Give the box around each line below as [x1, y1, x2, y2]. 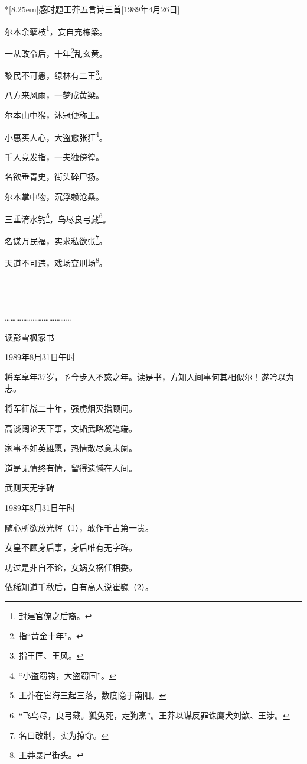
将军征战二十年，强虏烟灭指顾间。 [5, 402, 137, 415]
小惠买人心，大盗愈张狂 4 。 [5, 129, 107, 143]
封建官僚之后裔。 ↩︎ [18, 610, 92, 621]
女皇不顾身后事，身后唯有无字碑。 [5, 541, 137, 553]
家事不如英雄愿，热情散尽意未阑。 [5, 442, 137, 454]
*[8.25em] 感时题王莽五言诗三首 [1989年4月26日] [5, 3, 180, 15]
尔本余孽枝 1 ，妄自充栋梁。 [5, 23, 107, 37]
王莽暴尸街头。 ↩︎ [18, 749, 84, 761]
